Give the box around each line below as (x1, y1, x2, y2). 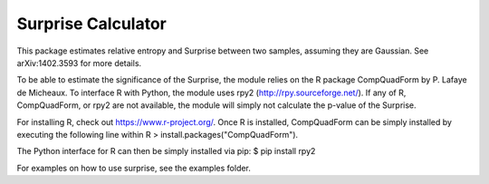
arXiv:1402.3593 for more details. (16, 57, 142, 68)
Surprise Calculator (16, 14, 167, 34)
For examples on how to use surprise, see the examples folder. (16, 162, 251, 173)
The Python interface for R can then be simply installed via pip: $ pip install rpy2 (16, 146, 316, 157)
